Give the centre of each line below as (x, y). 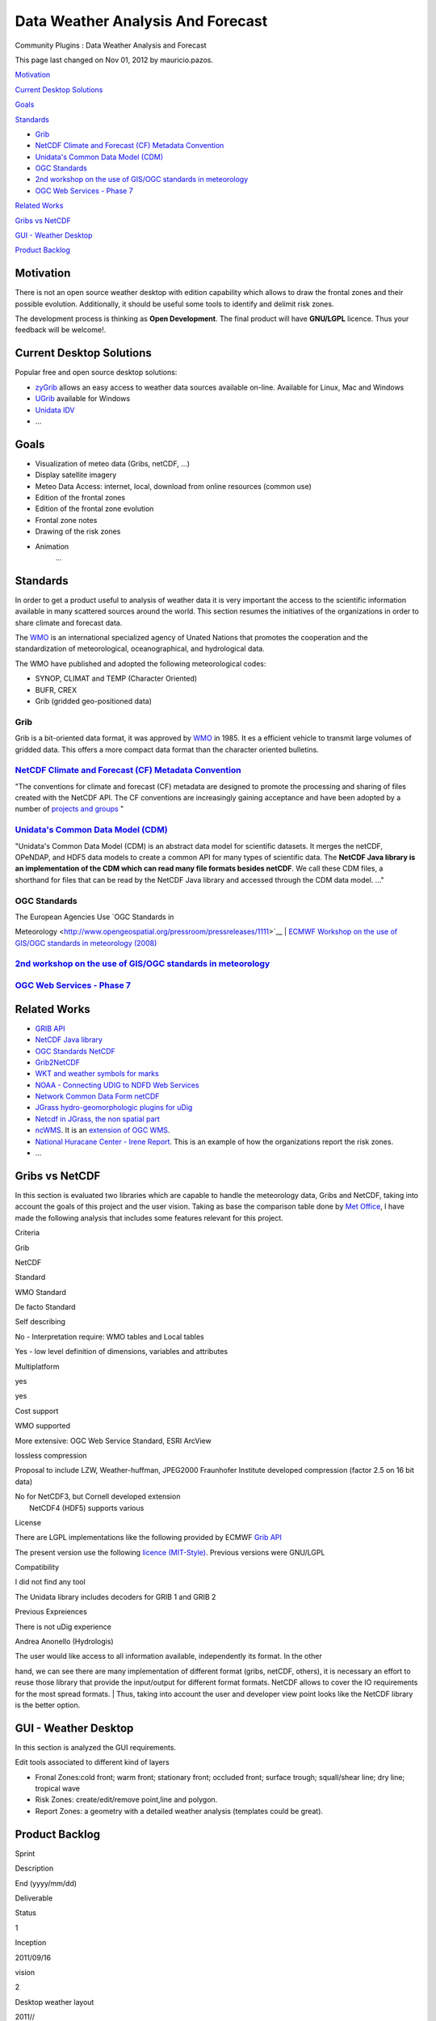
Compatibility (37, 1567)
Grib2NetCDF (58, 1062)
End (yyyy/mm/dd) (46, 1883)
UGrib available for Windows (83, 399)
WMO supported (42, 1426)
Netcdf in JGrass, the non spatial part (98, 1119)
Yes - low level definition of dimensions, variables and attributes (122, 1352)
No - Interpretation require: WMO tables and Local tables (110, 1336)
